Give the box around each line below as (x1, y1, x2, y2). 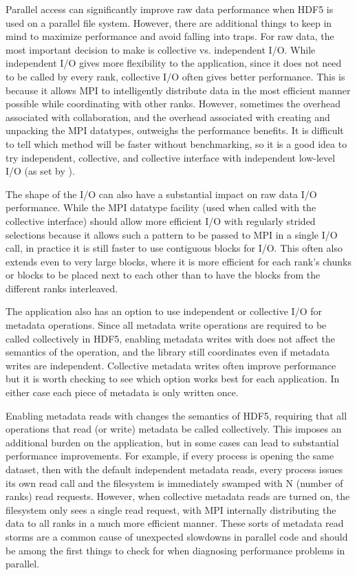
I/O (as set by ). (6, 164, 75, 178)
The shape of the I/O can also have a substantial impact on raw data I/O (6, 186, 317, 201)
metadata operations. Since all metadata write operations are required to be (6, 318, 327, 332)
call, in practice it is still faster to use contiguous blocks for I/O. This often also (6, 241, 343, 255)
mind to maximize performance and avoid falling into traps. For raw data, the (6, 29, 334, 43)
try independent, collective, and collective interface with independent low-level (6, 150, 336, 164)
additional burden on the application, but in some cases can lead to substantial (6, 435, 339, 449)
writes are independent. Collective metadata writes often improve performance (6, 358, 336, 372)
